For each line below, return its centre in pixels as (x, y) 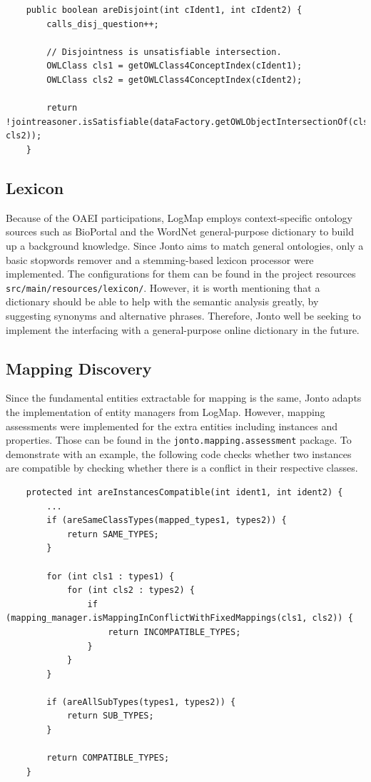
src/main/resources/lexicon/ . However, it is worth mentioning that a (163, 287)
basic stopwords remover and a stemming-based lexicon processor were (160, 259)
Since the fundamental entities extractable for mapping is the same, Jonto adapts (184, 398)
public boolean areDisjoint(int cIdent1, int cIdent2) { (164, 10)
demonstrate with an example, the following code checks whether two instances (179, 453)
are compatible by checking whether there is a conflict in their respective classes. (182, 468)
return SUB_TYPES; (110, 716)
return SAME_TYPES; (113, 534)
